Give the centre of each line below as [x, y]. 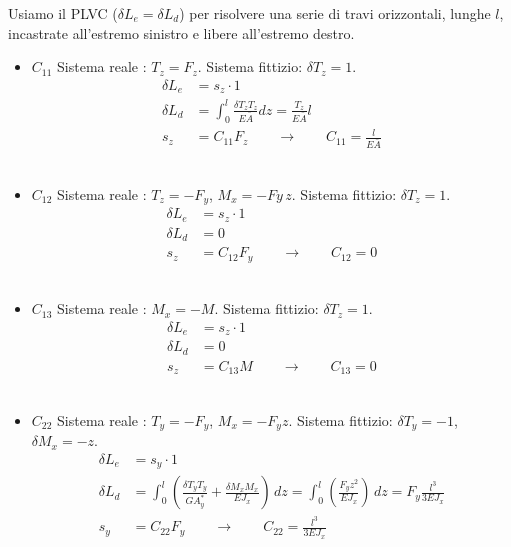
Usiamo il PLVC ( [63, 13]
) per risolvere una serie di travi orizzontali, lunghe [335, 13]
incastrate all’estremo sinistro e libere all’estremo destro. [181, 32]
